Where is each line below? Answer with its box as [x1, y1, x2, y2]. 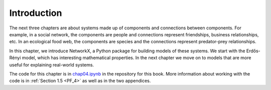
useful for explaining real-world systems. [9, 62, 94, 68]
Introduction [9, 7, 62, 18]
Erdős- [246, 48, 260, 54]
